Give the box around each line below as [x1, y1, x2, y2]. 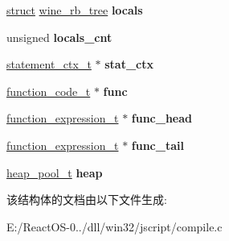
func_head [131, 110, 193, 127]
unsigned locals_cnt [6, 28, 112, 45]
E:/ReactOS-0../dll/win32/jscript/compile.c [6, 218, 223, 235]
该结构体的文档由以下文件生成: [6, 191, 167, 208]
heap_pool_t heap [6, 164, 103, 181]
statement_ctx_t [6, 56, 92, 73]
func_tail [131, 136, 184, 153]
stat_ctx [104, 56, 153, 73]
